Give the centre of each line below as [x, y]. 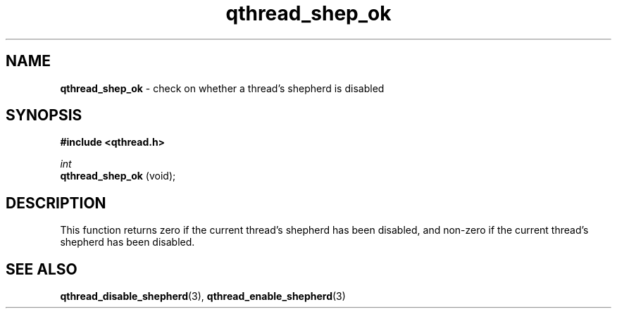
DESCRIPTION [56, 203]
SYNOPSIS [44, 115]
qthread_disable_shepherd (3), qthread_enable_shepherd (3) [203, 296]
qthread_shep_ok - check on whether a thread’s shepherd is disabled [222, 88]
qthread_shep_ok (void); [118, 176]
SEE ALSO [42, 269]
